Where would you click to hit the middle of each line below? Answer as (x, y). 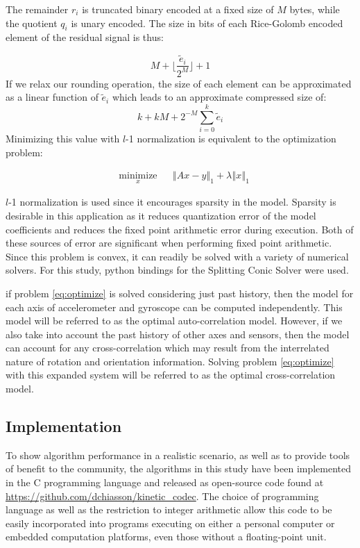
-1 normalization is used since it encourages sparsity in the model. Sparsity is (172, 202)
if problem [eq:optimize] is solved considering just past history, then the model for (180, 293)
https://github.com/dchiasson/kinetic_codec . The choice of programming (162, 496)
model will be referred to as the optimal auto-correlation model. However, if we (174, 321)
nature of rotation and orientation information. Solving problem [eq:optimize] (170, 361)
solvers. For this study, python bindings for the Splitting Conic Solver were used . (177, 270)
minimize (138, 176)
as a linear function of (52, 97)
